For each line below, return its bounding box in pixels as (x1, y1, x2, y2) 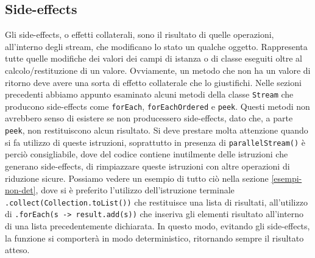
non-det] (5, 184, 36, 196)
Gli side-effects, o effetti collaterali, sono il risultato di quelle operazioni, (5, 28, 274, 41)
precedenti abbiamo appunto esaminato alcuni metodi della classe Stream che (5, 88, 294, 101)
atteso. (5, 243, 30, 256)
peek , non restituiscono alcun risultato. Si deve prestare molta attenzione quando (5, 124, 308, 137)
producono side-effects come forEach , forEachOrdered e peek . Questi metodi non (5, 99, 310, 112)
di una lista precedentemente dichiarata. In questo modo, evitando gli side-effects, (5, 220, 310, 232)
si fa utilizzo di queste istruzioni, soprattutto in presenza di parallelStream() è (5, 135, 306, 148)
